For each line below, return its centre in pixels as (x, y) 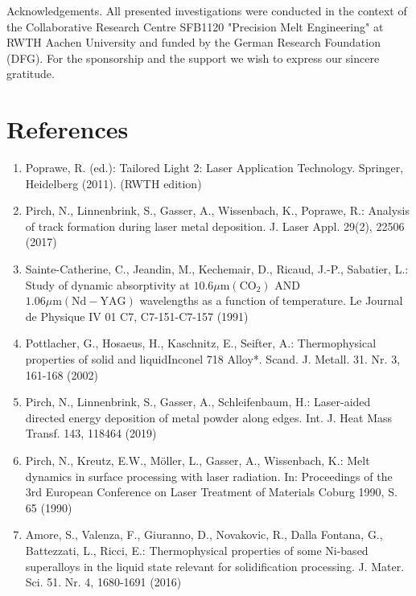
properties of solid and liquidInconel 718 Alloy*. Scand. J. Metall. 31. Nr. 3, (213, 359)
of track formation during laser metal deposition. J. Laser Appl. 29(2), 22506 (215, 226)
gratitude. (31, 74)
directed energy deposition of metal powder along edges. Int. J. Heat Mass (209, 417)
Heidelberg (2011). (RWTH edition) (113, 183)
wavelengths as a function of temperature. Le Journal (271, 300)
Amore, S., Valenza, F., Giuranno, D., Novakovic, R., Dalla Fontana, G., (204, 534)
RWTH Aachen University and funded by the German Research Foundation (194, 42)
